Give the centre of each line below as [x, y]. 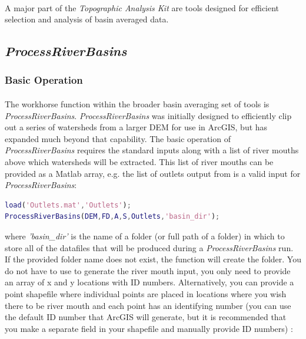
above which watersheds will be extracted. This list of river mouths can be [139, 161]
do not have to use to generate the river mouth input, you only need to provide [148, 270]
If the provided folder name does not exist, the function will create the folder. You [153, 259]
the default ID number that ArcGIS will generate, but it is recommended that [146, 317]
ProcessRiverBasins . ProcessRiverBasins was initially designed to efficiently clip [148, 115]
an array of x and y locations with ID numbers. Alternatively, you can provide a [149, 282]
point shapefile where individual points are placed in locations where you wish [146, 293]
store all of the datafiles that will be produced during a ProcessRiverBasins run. [149, 247]
